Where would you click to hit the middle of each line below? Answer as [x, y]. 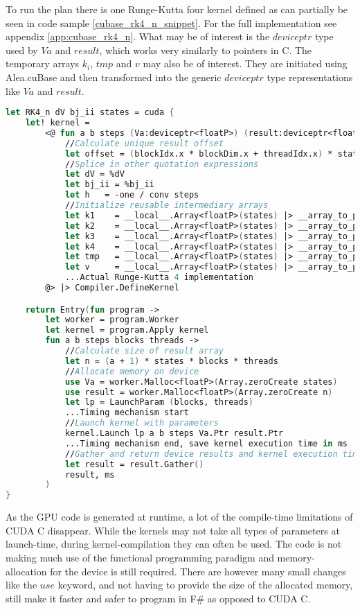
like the [21, 585]
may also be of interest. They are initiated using [245, 63]
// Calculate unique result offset [144, 143]
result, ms [90, 474]
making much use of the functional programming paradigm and [140, 557]
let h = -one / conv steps [132, 195]
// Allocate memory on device [132, 371]
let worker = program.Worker [112, 320]
